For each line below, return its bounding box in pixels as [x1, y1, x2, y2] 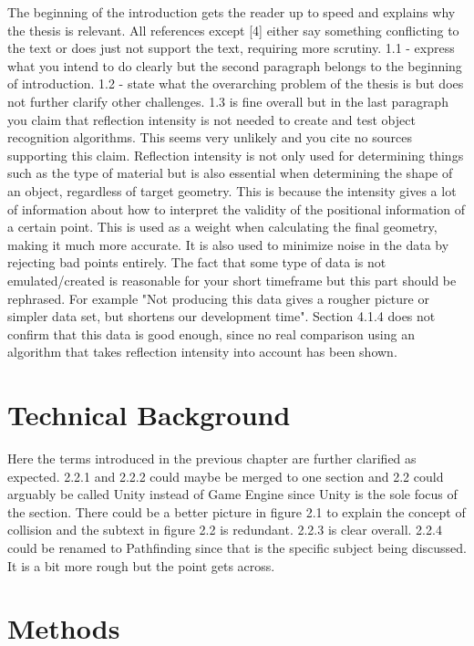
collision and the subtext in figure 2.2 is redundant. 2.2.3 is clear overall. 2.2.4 [7, 520, 442, 539]
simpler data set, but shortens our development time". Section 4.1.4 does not [7, 307, 436, 326]
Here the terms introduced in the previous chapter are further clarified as [7, 449, 417, 467]
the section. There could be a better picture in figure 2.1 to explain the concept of [7, 502, 466, 521]
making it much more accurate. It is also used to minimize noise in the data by [7, 234, 449, 254]
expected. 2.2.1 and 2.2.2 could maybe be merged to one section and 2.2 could [7, 466, 444, 485]
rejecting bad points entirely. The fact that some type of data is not [7, 253, 386, 272]
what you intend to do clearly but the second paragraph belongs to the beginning [7, 56, 462, 75]
